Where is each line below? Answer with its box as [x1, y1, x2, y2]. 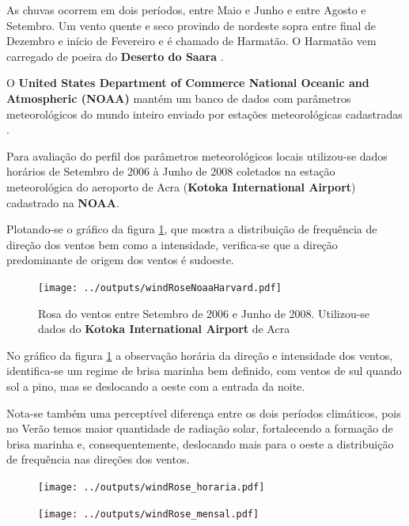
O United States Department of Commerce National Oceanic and [6, 74, 369, 91]
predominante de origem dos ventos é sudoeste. [6, 252, 234, 268]
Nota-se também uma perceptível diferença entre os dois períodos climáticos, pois [6, 404, 401, 421]
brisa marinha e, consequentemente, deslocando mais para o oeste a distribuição [6, 435, 394, 452]
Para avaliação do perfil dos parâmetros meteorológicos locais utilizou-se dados [6, 147, 388, 164]
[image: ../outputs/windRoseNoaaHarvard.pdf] [38, 282, 282, 293]
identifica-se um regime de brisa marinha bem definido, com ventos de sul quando [6, 362, 402, 379]
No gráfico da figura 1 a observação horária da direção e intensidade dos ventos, [6, 346, 393, 363]
